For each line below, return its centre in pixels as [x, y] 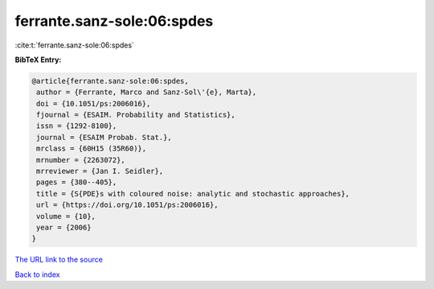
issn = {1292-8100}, [77, 126]
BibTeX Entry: [38, 60]
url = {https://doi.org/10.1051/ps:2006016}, [127, 205]
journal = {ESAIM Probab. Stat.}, [104, 137]
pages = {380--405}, [77, 182]
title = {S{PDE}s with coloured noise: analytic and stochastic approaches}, [193, 194]
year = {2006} [64, 227]
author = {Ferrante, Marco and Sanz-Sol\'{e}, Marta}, [147, 92]
